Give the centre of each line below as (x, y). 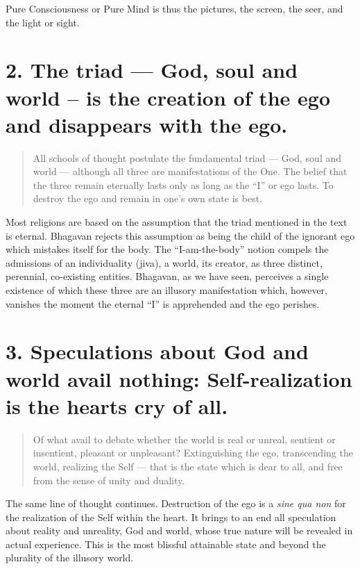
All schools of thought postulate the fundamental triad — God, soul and (187, 157)
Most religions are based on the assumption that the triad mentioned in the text (177, 222)
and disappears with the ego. (147, 124)
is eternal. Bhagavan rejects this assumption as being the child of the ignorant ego (180, 235)
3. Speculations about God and (157, 351)
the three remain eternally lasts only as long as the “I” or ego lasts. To (183, 184)
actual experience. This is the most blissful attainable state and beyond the (166, 544)
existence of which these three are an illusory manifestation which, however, (166, 290)
